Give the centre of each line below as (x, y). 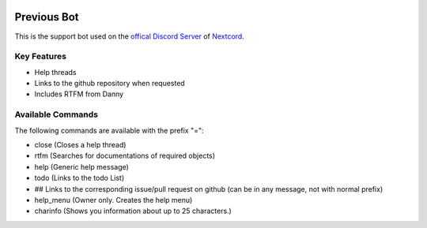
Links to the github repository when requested (110, 84)
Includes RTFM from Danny (79, 94)
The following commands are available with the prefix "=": (109, 130)
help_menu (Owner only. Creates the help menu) (113, 200)
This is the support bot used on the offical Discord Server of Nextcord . (129, 36)
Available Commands (57, 114)
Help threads (55, 72)
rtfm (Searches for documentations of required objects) (125, 156)
